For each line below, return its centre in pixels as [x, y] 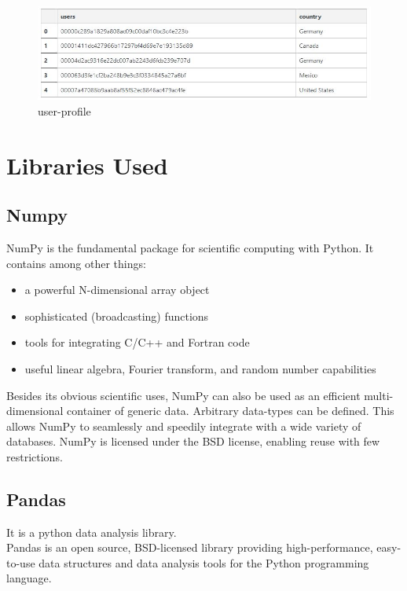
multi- [379, 395]
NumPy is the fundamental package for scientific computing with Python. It [190, 247]
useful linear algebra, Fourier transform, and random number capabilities [200, 368]
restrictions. [35, 456]
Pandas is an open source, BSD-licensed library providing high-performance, [190, 547]
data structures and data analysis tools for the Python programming [204, 562]
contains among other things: [76, 263]
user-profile [64, 110]
